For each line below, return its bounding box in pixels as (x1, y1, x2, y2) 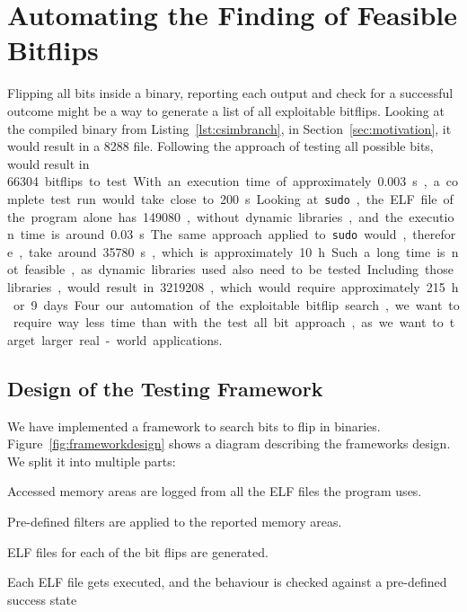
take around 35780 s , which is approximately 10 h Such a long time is (29, 242, 445, 261)
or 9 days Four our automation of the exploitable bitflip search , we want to (13, 295, 460, 314)
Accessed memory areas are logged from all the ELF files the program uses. (7, 482, 422, 501)
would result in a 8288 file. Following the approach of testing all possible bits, (7, 137, 434, 155)
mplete (7, 189, 45, 208)
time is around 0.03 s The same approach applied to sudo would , (20, 225, 407, 244)
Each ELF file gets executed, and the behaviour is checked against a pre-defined (7, 572, 447, 591)
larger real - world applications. (41, 330, 223, 349)
